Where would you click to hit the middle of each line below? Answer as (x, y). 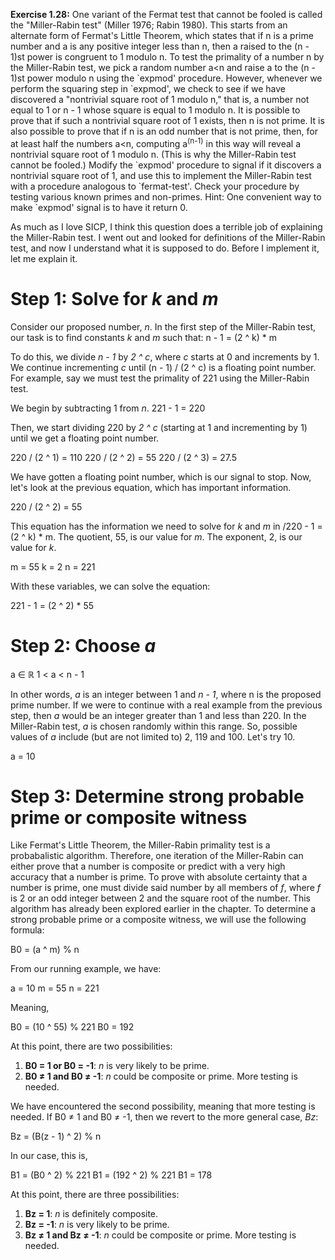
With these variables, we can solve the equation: (110, 586)
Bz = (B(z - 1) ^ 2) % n (56, 1136)
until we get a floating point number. (85, 438)
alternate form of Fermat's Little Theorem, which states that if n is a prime (162, 35)
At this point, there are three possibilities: (95, 1195)
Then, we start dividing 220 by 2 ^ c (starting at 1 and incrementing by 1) (159, 427)
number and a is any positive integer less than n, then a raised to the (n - (160, 46)
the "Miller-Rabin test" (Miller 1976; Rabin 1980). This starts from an (149, 25)
